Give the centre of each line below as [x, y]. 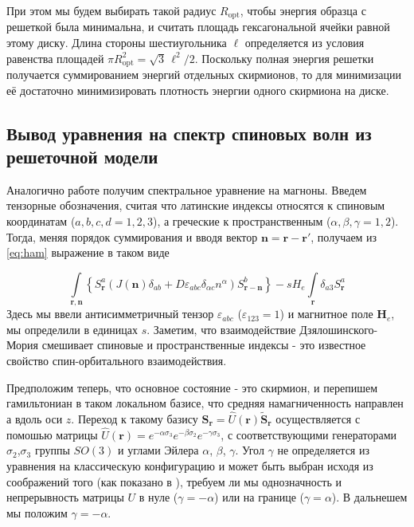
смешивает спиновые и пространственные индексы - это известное [204, 345]
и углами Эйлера [158, 450]
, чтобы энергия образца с [303, 10]
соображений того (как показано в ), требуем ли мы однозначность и [174, 481]
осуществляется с [318, 419]
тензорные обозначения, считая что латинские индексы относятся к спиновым [196, 205]
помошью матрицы [52, 434]
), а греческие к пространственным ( [242, 221]
